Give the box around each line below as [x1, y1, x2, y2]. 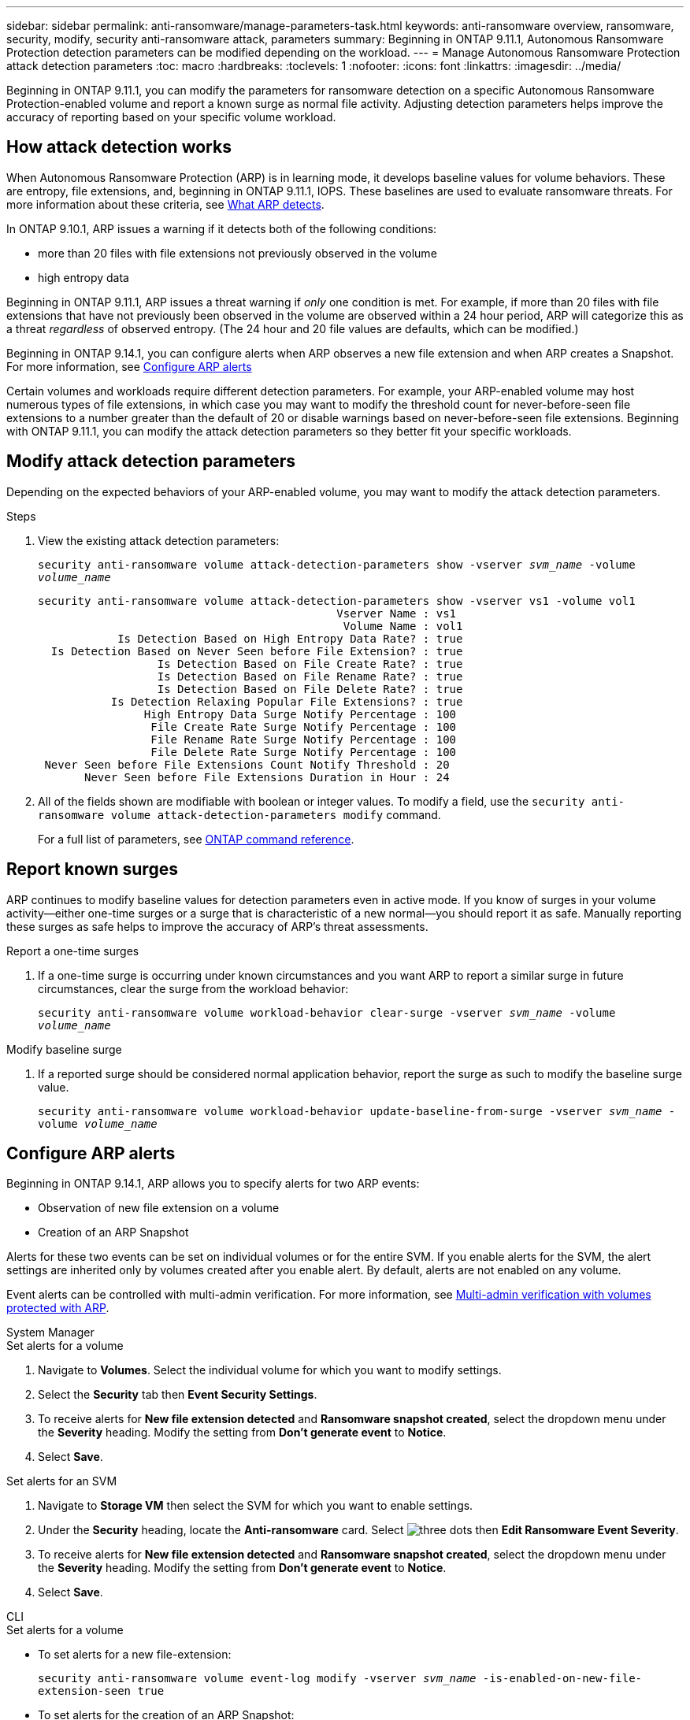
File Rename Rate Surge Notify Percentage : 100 [150, 732, 457, 746]
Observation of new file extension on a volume [38, 1201, 280, 1215]
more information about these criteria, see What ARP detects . [6, 197, 325, 211]
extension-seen [38, 1685, 132, 1698]
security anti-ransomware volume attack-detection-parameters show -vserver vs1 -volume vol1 [38, 594, 636, 607]
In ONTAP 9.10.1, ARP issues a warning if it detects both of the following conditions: [6, 221, 437, 235]
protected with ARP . [6, 1301, 109, 1315]
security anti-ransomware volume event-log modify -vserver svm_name [38, 1672, 477, 1685]
